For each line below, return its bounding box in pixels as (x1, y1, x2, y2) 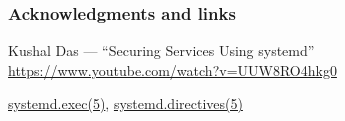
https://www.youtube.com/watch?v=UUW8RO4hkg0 (8, 59, 337, 80)
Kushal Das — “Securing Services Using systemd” (8, 40, 315, 61)
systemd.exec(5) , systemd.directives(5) (8, 93, 243, 114)
